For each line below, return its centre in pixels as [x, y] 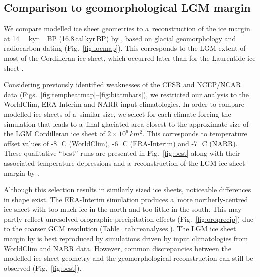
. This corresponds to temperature [195, 133]
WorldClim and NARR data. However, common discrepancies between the [118, 248]
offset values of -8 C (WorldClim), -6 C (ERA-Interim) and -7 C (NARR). [121, 143]
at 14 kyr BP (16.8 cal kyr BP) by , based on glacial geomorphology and [120, 38]
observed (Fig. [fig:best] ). [43, 268]
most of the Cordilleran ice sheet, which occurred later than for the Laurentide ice [130, 57]
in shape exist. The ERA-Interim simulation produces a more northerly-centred [126, 199]
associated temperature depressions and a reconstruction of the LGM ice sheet [125, 163]
